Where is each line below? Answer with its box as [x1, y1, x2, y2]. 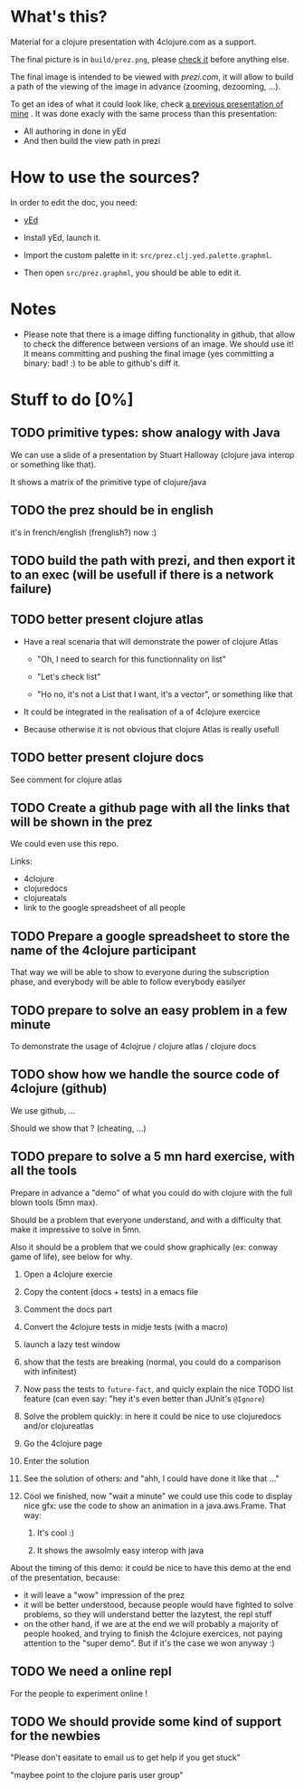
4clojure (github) [10, 1081, 108, 1096]
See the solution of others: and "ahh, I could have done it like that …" [23, 1473, 280, 1484]
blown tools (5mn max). [10, 1197, 99, 1208]
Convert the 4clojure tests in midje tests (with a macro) [23, 1321, 229, 1332]
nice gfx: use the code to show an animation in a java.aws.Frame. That [23, 1500, 287, 1511]
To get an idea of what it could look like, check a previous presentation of [10, 98, 284, 110]
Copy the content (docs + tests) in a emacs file [23, 1286, 198, 1296]
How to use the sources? [10, 167, 200, 187]
